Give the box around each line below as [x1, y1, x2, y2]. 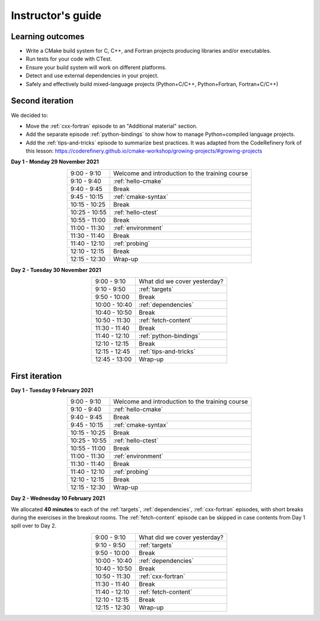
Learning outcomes [11, 31, 85, 42]
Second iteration [11, 96, 74, 106]
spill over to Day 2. [11, 522, 57, 530]
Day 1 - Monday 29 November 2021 [11, 158, 99, 166]
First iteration [11, 371, 62, 381]
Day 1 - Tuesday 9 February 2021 [11, 386, 94, 394]
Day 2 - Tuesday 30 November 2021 [11, 266, 101, 273]
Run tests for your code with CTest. [25, 55, 113, 62]
